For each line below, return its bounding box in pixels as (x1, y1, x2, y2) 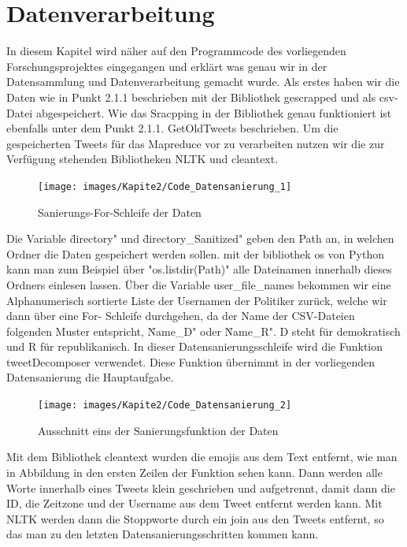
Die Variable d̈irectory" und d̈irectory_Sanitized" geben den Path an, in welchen (6, 230, 394, 247)
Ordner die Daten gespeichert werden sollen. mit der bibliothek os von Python (6, 245, 384, 262)
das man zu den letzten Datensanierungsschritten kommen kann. (6, 526, 319, 542)
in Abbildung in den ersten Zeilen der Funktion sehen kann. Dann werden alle (6, 463, 383, 480)
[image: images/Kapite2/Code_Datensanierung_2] (38, 400, 292, 411)
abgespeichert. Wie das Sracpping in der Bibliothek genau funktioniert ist (35, 104, 392, 121)
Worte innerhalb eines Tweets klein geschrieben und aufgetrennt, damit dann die (6, 479, 395, 496)
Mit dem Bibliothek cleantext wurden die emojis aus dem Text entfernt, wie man (6, 448, 398, 465)
